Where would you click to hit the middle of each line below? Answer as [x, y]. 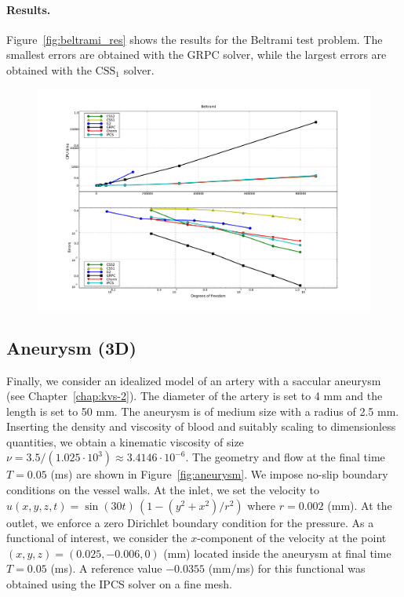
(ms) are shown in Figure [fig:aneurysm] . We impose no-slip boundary [219, 474]
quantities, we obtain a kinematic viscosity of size [125, 441]
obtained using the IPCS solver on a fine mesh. [119, 584]
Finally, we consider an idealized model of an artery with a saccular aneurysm [194, 380]
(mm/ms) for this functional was [287, 568]
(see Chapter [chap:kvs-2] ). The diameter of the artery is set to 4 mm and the [195, 396]
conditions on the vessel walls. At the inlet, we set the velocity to [163, 490]
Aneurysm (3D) [71, 347]
